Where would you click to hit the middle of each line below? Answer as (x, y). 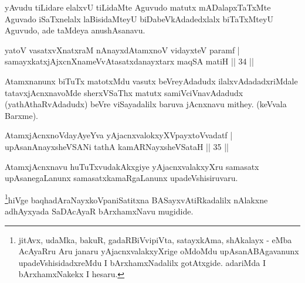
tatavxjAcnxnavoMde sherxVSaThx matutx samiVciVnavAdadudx (124, 92)
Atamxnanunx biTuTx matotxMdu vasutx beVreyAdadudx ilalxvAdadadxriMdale (151, 81)
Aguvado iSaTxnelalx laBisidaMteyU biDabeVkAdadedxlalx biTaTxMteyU (139, 18)
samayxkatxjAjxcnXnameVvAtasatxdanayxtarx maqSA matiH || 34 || (129, 61)
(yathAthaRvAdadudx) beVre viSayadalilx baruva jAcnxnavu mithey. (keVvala (146, 104)
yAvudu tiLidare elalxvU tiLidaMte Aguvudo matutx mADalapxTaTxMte (138, 7)
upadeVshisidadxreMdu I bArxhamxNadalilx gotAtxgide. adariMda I (142, 262)
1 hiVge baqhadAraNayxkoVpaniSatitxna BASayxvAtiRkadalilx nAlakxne (136, 199)
